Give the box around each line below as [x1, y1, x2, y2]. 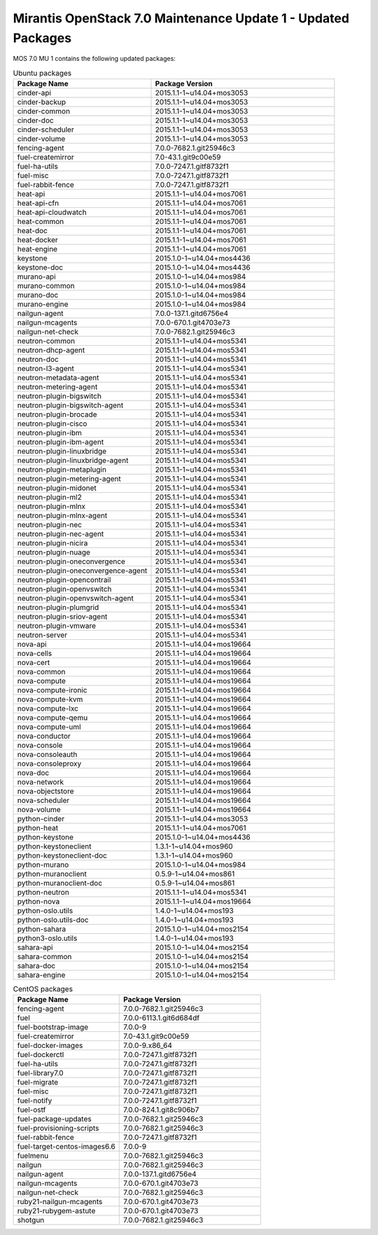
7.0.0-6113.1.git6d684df [122, 1013, 199, 1023]
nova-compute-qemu [17, 713, 88, 723]
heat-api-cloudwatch [17, 207, 87, 217]
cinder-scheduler [17, 125, 74, 134]
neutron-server [17, 630, 68, 640]
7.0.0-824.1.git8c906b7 [122, 1105, 199, 1115]
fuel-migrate [17, 1077, 59, 1087]
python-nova [17, 897, 60, 907]
